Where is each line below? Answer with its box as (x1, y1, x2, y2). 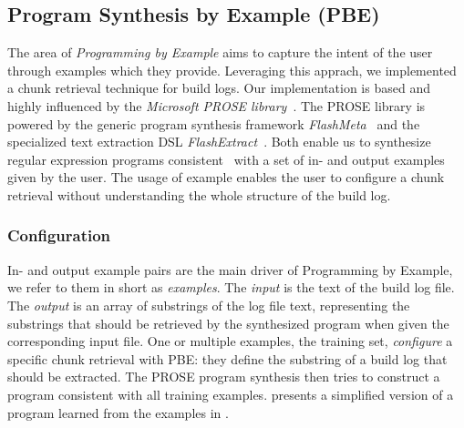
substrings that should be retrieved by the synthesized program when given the (7, 313, 449, 332)
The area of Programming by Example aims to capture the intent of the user (7, 43, 433, 62)
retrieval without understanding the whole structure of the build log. (7, 185, 391, 204)
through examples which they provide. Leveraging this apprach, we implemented (7, 60, 457, 79)
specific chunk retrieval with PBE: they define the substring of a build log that (7, 349, 448, 368)
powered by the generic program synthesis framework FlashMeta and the (7, 114, 420, 133)
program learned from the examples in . (7, 403, 229, 422)
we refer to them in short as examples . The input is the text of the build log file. (7, 278, 455, 297)
